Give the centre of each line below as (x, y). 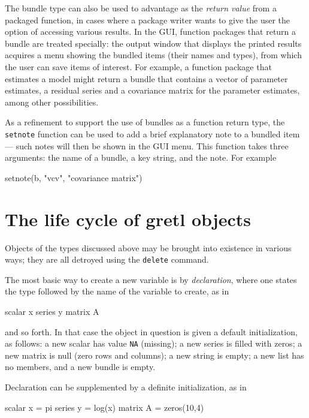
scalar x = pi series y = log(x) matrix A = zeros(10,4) (104, 407)
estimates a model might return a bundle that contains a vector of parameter (146, 78)
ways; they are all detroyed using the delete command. (107, 259)
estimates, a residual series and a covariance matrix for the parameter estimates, (152, 90)
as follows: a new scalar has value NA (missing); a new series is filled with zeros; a (154, 343)
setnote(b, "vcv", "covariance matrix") (74, 177)
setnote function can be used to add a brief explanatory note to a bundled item (152, 133)
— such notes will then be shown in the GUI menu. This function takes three (147, 145)
